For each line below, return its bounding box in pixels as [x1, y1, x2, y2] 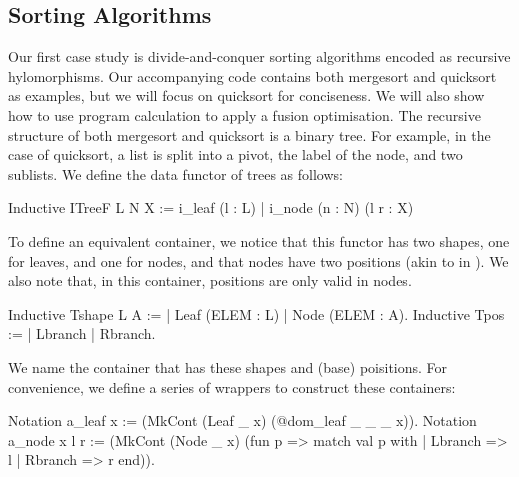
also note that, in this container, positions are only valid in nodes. [8, 270, 412, 291]
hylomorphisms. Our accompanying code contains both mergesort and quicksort [8, 65, 497, 86]
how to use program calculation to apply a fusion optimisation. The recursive [8, 104, 481, 125]
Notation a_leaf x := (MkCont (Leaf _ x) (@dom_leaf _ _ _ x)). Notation [8, 410, 477, 431]
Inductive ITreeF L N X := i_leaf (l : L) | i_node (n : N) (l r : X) [8, 197, 414, 218]
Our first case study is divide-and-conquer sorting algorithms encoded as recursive [8, 46, 511, 67]
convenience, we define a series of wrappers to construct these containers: [8, 376, 456, 397]
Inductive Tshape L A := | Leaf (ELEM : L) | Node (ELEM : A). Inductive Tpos [8, 303, 505, 324]
